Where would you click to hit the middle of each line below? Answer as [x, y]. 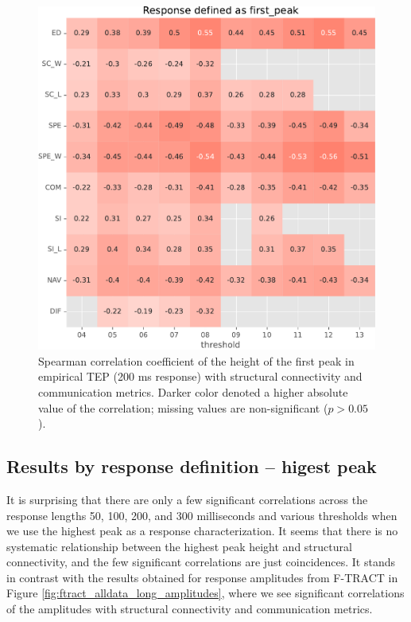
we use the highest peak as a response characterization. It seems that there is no [202, 531]
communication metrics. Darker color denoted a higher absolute [193, 391]
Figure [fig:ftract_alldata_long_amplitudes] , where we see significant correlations [205, 593]
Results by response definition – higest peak [192, 466]
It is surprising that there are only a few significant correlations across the [187, 499]
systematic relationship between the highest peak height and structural [179, 546]
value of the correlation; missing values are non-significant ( [183, 407]
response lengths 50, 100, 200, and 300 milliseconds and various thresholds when [202, 515]
